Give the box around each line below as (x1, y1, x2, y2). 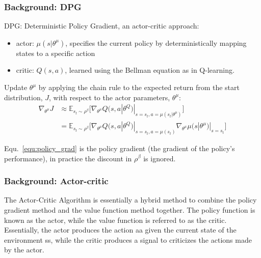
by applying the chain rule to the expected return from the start (38, 82, 240, 92)
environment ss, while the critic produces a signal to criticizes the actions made (4, 234, 252, 245)
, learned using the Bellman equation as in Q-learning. (65, 65, 234, 75)
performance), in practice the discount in (4, 153, 132, 163)
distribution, (4, 92, 43, 102)
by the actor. (4, 244, 44, 255)
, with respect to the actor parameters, (49, 92, 170, 102)
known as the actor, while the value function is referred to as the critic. (4, 214, 227, 225)
